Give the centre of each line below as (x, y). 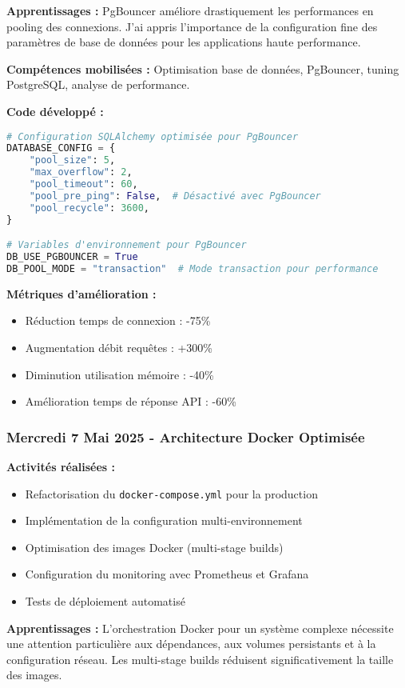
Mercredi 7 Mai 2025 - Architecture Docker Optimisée (186, 436)
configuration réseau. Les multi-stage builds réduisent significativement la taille (200, 659)
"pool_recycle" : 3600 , (89, 208)
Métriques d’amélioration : (81, 293)
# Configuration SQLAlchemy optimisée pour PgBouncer (153, 136)
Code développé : (55, 111)
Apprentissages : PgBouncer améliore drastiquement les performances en (190, 10)
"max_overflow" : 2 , (81, 172)
